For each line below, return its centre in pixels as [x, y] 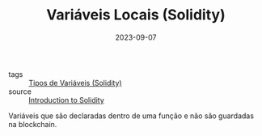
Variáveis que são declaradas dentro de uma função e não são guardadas [131, 116]
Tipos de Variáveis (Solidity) [76, 83]
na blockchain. [33, 124]
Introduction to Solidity [67, 100]
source [20, 91]
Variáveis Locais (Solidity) [136, 15]
